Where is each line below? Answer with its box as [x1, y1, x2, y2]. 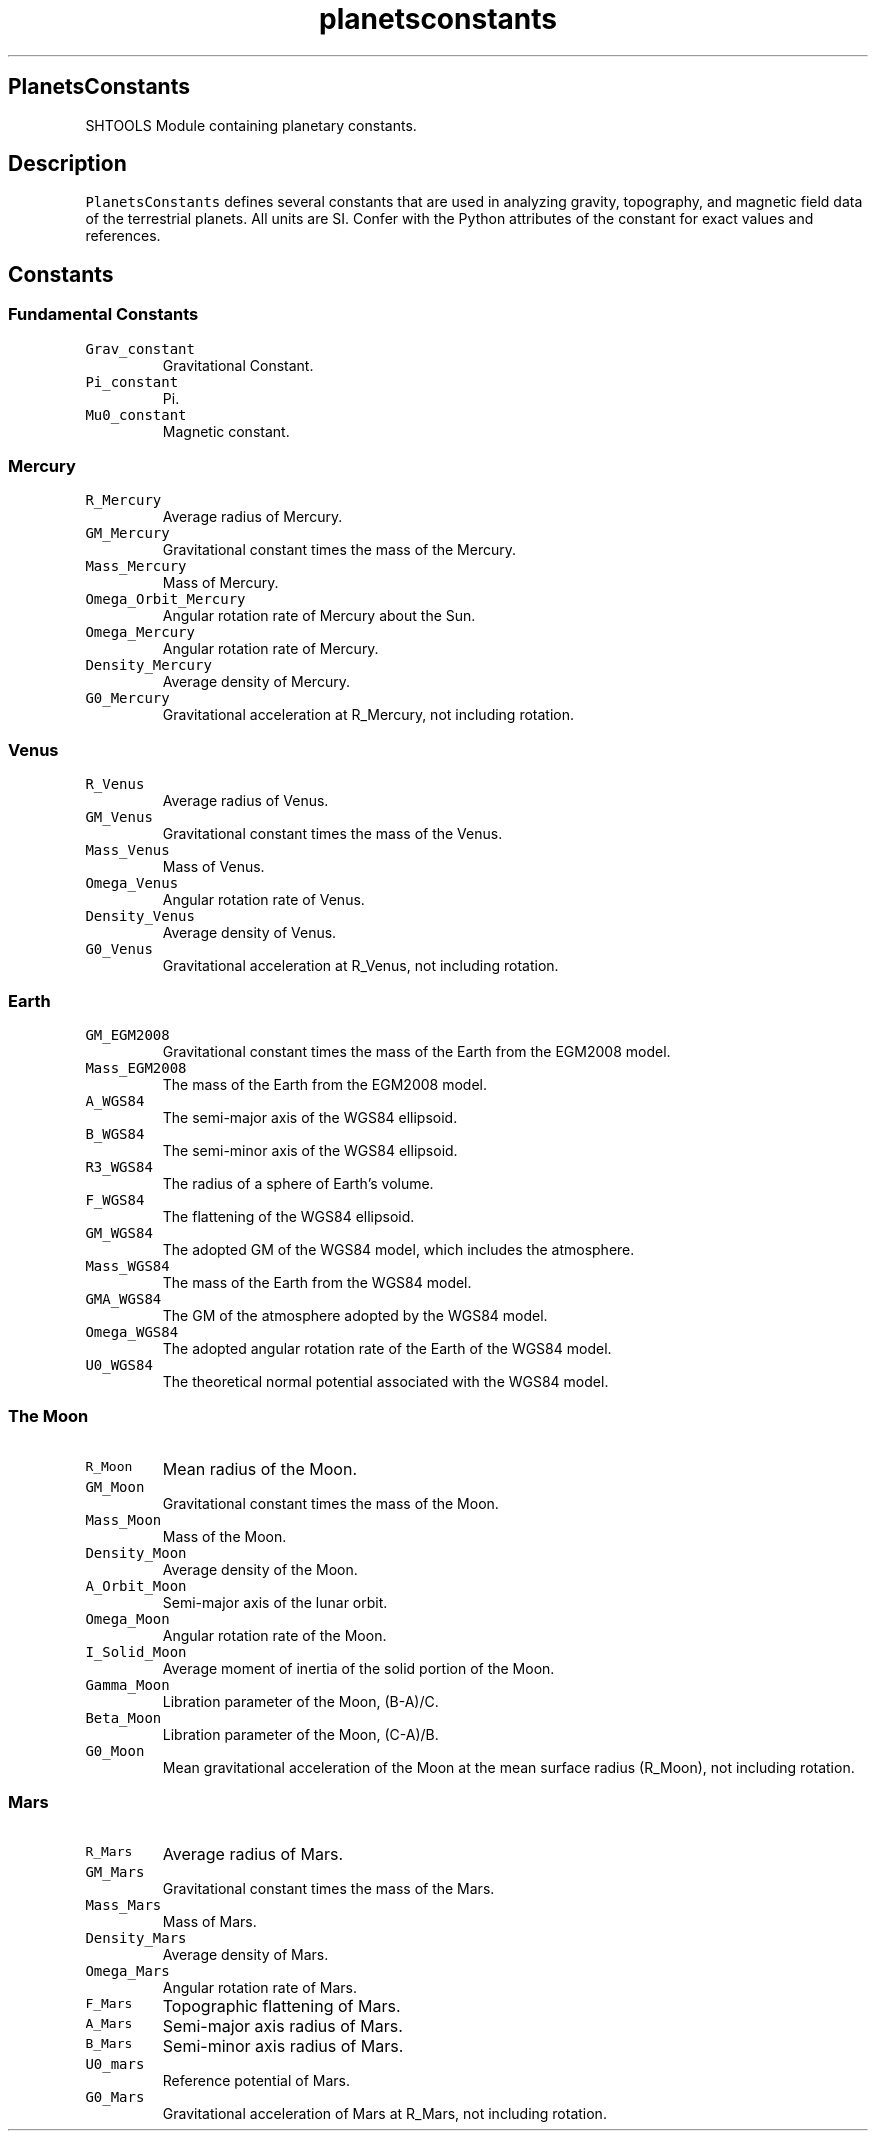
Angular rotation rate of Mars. [162, 1979, 357, 1997]
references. [85, 227, 161, 245]
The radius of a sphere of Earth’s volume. [162, 1174, 434, 1192]
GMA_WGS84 [85, 1290, 162, 1307]
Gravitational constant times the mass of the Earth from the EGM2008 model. [162, 1042, 671, 1060]
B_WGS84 [85, 1125, 145, 1142]
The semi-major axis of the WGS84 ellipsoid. [162, 1108, 458, 1126]
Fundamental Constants [8, 304, 199, 325]
